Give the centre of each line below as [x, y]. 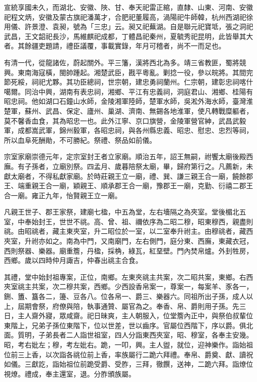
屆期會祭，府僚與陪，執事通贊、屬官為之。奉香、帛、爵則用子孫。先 [128, 306]
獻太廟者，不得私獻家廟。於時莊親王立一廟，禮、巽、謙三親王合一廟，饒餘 [125, 176]
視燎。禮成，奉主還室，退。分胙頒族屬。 [70, 373]
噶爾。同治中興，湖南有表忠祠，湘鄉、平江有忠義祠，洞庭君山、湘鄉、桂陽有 [128, 91]
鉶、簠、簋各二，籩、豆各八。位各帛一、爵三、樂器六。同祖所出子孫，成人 [125, 296]
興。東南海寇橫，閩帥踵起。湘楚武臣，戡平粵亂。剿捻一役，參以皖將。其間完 [128, 72]
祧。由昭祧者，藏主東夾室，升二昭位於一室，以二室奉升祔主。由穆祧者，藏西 [128, 231]
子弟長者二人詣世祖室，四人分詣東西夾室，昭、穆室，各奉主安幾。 [146, 335]
